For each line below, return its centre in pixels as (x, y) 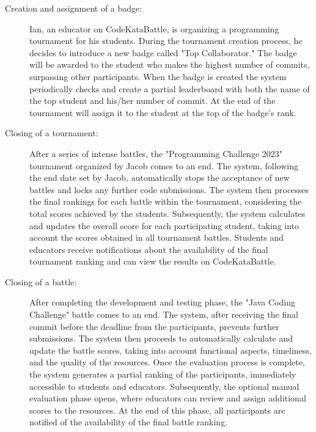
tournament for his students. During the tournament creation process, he (166, 41)
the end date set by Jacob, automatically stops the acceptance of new (160, 178)
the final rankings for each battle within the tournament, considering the (166, 201)
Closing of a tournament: (52, 133)
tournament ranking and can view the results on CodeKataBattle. (153, 261)
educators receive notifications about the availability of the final (149, 249)
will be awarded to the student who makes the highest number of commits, (170, 64)
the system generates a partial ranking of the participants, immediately (163, 374)
